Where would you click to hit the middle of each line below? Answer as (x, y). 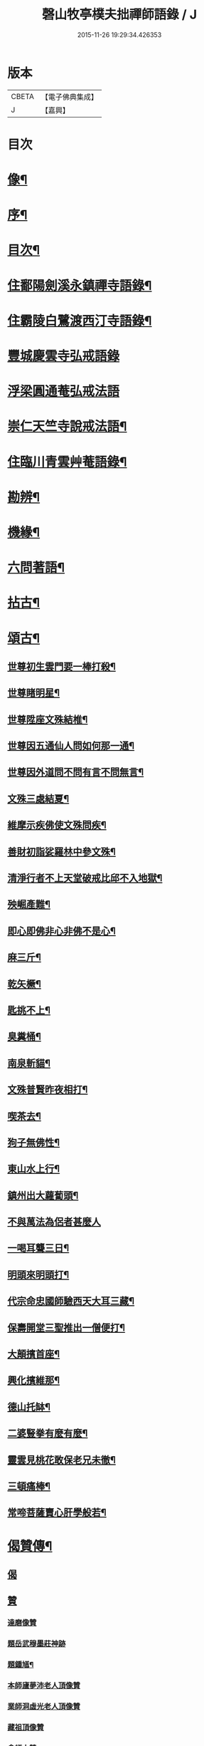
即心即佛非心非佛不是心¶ (61, 931)
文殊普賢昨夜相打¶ (48, 1090)
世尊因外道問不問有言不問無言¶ (76, 773)
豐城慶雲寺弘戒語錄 (64, 356)
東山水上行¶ (34, 1169)
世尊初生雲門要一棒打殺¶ (61, 666)
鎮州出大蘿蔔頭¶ (43, 1195)
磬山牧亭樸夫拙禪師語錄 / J (119, 15)
